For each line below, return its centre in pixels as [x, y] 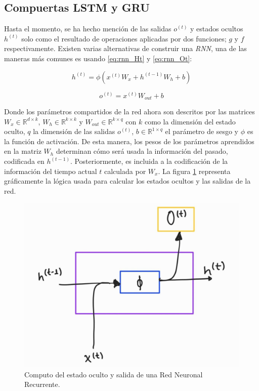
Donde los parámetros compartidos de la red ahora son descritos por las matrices [129, 112]
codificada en [24, 161]
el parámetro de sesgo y [202, 131]
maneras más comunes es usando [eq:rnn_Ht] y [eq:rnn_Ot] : [98, 58]
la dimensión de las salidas [74, 131]
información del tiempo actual [51, 171]
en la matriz [23, 151]
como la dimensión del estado [190, 121]
